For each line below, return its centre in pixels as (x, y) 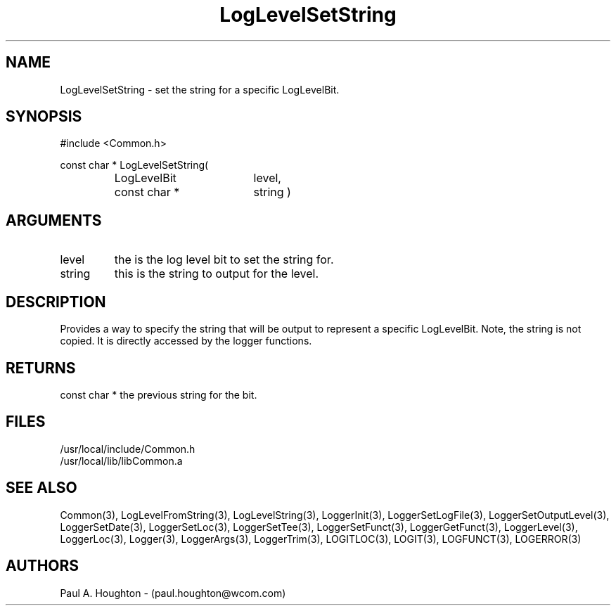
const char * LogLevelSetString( (134, 165)
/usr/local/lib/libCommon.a (121, 461)
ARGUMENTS (54, 220)
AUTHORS (43, 566)
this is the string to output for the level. (217, 274)
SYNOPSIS (44, 117)
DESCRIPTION (56, 302)
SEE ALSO (41, 488)
